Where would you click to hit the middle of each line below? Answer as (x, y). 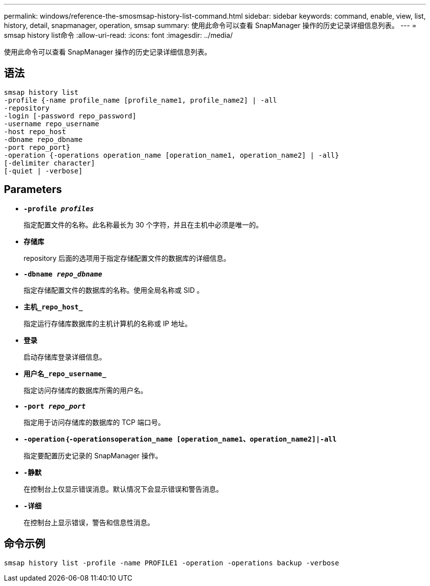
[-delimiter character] (50, 163)
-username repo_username (52, 124)
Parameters (33, 190)
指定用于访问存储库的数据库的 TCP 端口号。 (94, 422)
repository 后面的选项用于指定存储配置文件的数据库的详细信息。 (127, 258)
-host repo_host (35, 131)
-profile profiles (59, 209)
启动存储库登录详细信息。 (65, 357)
